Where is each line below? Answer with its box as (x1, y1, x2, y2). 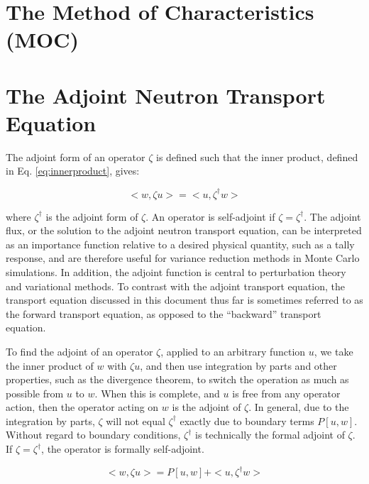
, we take (314, 343, 353, 358)
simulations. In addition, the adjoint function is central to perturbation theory (6, 264, 346, 279)
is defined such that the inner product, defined (156, 149, 358, 164)
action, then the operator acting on (6, 400, 159, 414)
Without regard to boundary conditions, (6, 427, 181, 442)
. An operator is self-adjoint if (145, 209, 275, 224)
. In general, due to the (248, 400, 349, 414)
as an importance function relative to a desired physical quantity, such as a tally (6, 236, 355, 251)
